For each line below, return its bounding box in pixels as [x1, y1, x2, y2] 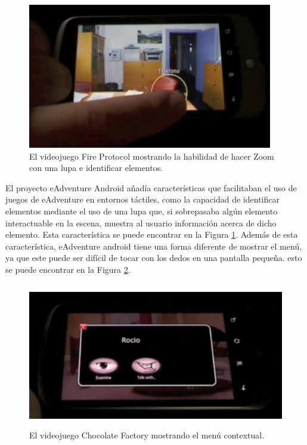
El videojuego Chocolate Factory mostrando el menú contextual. [29, 429, 265, 441]
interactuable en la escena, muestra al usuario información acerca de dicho [5, 216, 277, 229]
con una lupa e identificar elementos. [29, 161, 163, 174]
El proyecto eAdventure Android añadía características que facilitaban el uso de [5, 181, 297, 194]
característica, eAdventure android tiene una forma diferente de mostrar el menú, [5, 239, 302, 252]
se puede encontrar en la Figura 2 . [5, 263, 131, 275]
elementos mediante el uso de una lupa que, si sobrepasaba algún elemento [5, 204, 278, 217]
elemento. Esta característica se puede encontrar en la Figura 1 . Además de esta [5, 228, 298, 241]
